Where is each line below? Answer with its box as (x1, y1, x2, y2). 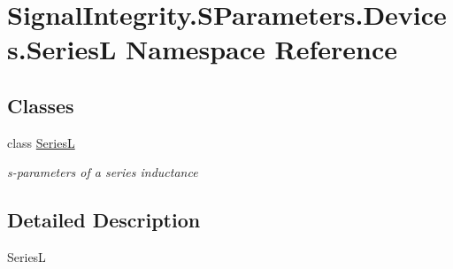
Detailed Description (7, 206, 201, 234)
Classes (7, 91, 74, 119)
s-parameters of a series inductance (7, 163, 198, 181)
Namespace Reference (126, 31, 398, 67)
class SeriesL (7, 133, 75, 151)
